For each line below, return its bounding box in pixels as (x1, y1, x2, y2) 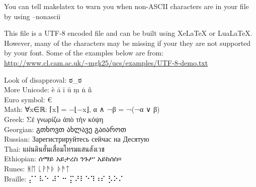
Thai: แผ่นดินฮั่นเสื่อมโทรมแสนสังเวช (4, 143, 105, 154)
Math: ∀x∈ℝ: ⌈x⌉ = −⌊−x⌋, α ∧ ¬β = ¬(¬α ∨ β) (4, 104, 160, 114)
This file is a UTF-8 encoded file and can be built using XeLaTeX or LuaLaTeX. (4, 28, 252, 38)
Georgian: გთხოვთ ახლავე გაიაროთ (4, 123, 126, 134)
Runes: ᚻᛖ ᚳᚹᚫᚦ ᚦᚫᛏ (4, 163, 70, 173)
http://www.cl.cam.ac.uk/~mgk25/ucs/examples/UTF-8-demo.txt (4, 57, 208, 68)
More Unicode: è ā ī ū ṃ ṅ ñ (4, 84, 92, 95)
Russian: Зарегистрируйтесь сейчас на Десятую (4, 134, 149, 144)
